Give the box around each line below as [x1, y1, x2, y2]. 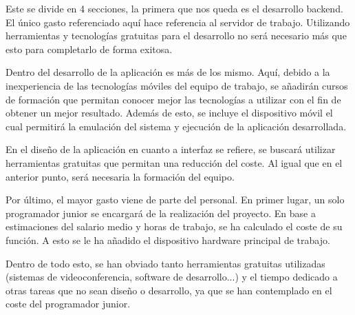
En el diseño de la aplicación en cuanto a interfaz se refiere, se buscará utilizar [6, 142, 336, 156]
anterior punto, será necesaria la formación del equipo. [6, 169, 235, 183]
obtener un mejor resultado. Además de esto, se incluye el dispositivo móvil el [6, 105, 333, 120]
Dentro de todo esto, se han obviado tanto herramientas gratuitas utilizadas [6, 256, 325, 270]
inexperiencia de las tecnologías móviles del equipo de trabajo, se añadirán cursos [6, 78, 348, 92]
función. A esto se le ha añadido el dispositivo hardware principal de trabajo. [6, 232, 330, 247]
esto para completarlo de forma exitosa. [6, 41, 173, 56]
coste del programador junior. [6, 296, 131, 311]
